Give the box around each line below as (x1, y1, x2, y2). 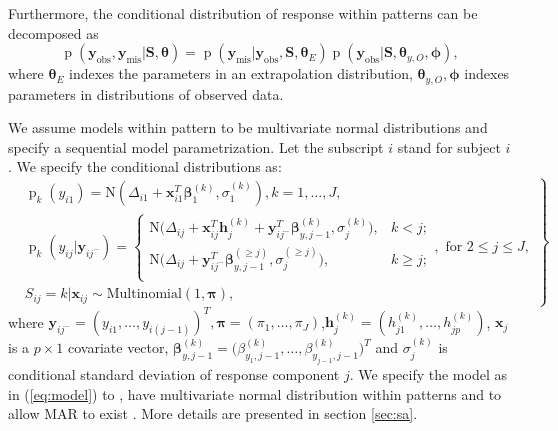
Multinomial (106, 287, 182, 302)
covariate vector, (68, 337, 169, 358)
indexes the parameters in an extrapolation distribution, (69, 63, 413, 84)
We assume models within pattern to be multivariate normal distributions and (8, 117, 488, 138)
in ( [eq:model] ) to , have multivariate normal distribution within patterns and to (8, 383, 502, 404)
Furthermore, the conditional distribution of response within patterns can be (8, 3, 478, 23)
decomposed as (8, 22, 99, 43)
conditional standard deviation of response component (8, 363, 340, 384)
